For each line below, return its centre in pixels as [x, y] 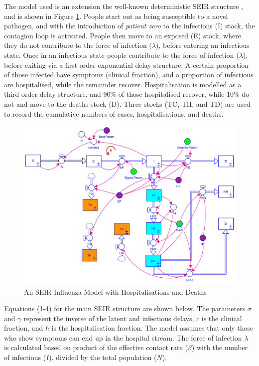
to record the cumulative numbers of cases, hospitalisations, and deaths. [114, 113]
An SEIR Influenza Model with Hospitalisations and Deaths [115, 291]
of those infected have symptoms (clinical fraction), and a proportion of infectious [129, 75]
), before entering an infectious [203, 45]
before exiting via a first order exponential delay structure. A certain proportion [126, 65]
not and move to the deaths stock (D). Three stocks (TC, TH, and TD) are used [127, 103]
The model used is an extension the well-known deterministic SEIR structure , [124, 6]
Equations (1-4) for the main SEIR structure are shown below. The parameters [125, 308]
